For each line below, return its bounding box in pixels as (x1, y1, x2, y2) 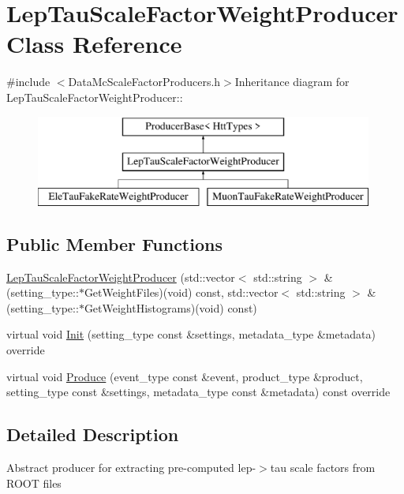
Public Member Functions (6, 231, 223, 256)
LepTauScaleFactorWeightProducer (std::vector (6, 268, 235, 285)
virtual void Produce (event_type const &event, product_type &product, (6, 368, 363, 384)
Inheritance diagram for (234, 73, 350, 90)
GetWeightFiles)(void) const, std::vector (84, 284, 279, 301)
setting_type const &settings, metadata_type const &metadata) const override (6, 384, 391, 400)
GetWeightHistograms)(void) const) (84, 299, 257, 316)
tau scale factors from (270, 459, 376, 476)
